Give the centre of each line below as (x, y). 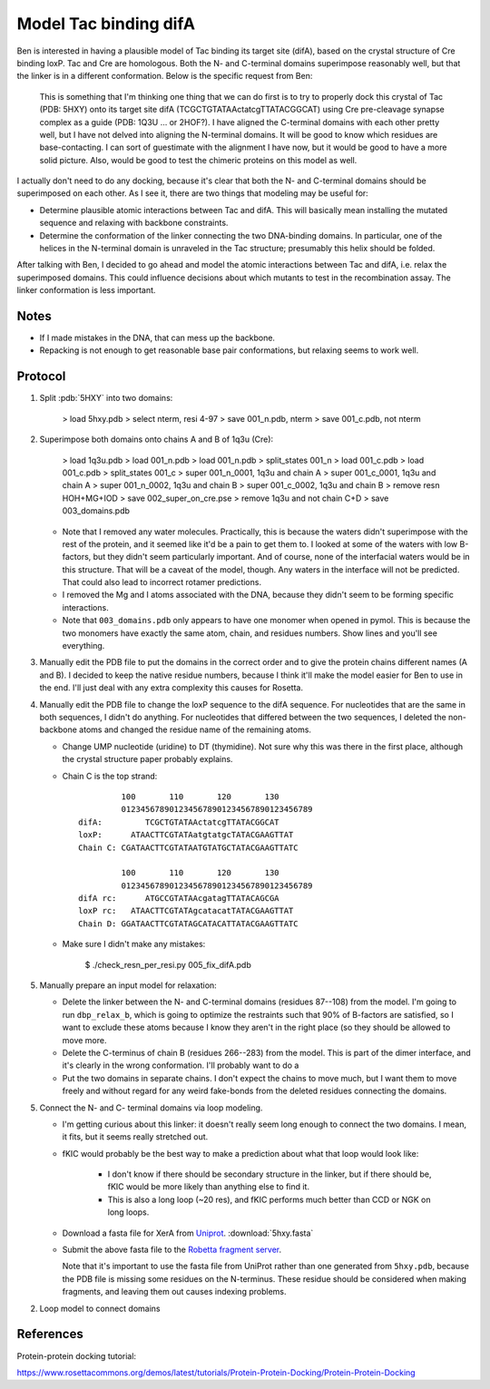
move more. (84, 1040)
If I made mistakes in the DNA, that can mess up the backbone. (157, 338)
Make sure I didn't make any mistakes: (134, 944)
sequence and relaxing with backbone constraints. (134, 223)
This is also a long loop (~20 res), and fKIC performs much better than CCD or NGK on (269, 1199)
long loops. (128, 1212)
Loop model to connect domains (100, 1308)
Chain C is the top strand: (110, 776)
